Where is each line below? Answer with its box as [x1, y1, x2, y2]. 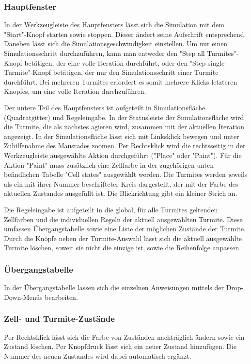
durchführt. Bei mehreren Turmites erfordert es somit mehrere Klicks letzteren [4, 76, 237, 87]
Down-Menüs [4, 292, 43, 302]
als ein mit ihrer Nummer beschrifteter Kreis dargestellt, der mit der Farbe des [4, 178, 238, 189]
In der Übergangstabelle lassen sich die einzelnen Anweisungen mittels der [4, 282, 224, 293]
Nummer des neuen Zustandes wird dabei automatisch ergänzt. [4, 350, 191, 361]
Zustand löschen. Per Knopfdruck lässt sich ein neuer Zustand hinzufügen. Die [4, 341, 237, 351]
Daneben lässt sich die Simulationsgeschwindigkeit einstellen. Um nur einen [4, 38, 228, 49]
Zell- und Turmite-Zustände [4, 312, 115, 325]
